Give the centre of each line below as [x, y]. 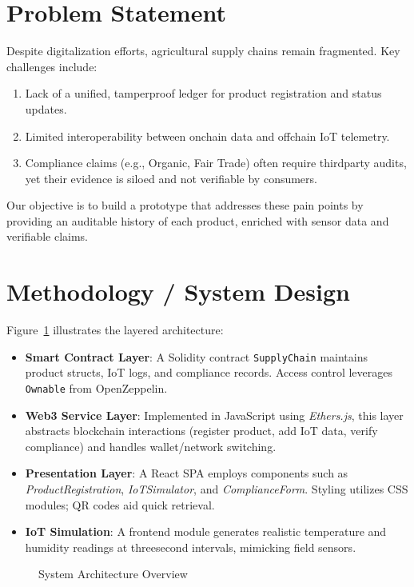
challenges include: [52, 66]
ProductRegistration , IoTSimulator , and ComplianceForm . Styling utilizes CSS [217, 489]
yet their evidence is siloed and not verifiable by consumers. [171, 178]
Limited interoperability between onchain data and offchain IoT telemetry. [207, 136]
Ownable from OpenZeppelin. [96, 388]
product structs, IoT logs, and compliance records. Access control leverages [209, 372]
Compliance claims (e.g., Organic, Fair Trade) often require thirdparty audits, [216, 163]
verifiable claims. [48, 236]
